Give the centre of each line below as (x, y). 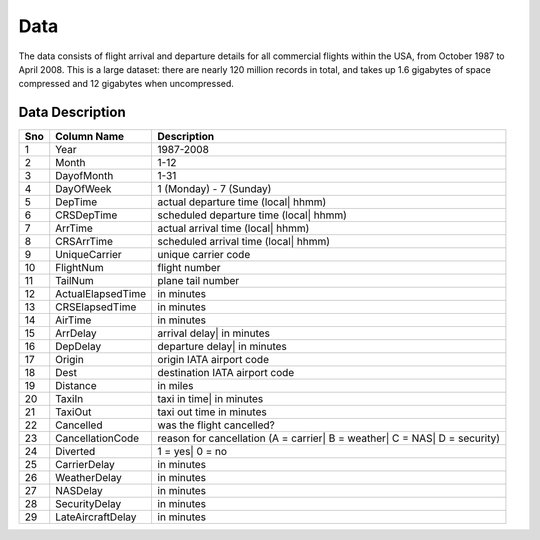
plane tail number (198, 281)
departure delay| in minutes (222, 347)
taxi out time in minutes (212, 412)
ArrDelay (76, 333)
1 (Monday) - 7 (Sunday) (214, 189)
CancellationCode (97, 438)
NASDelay (79, 491)
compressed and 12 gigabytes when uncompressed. (126, 84)
